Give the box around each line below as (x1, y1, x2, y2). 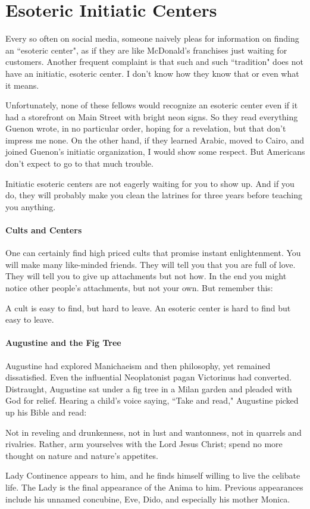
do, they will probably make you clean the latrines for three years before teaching (5, 189, 302, 201)
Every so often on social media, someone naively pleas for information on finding (5, 32, 299, 45)
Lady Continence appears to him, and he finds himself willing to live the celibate (5, 469, 300, 482)
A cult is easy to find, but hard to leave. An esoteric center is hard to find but (5, 301, 291, 314)
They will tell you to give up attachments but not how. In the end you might (5, 270, 287, 282)
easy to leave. (5, 313, 54, 326)
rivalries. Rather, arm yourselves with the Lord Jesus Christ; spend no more (5, 438, 283, 450)
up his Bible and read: (5, 405, 87, 418)
